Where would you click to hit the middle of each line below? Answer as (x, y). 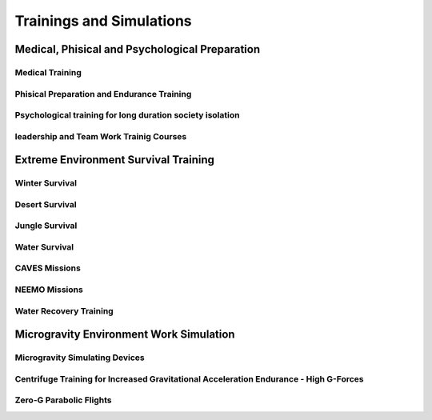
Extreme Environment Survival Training (115, 160)
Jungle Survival (46, 226)
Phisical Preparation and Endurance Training (103, 94)
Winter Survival (46, 183)
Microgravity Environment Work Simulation (125, 335)
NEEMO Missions (49, 290)
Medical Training (48, 72)
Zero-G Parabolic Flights (63, 400)
